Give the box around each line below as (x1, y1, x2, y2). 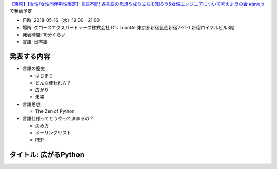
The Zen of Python (35, 108, 75, 114)
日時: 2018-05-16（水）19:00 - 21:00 (22, 17, 100, 23)
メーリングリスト (35, 130, 71, 136)
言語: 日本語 (22, 38, 48, 44)
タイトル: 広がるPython (9, 150, 85, 159)
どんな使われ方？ (35, 80, 71, 86)
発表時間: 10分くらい (22, 31, 66, 38)
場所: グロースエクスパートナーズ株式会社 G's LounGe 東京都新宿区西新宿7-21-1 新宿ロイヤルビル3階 (22, 25, 235, 31)
